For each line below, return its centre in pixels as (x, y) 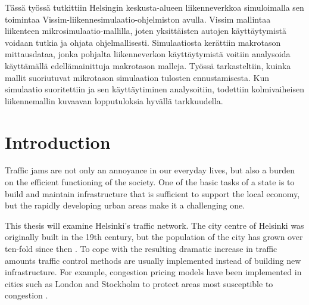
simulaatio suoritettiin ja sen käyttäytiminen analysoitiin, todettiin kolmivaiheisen (154, 89)
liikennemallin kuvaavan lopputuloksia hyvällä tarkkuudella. (114, 100)
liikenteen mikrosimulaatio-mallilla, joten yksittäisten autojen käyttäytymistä (146, 31)
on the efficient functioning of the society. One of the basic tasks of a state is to (150, 182)
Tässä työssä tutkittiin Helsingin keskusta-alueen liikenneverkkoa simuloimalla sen (154, 7)
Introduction (58, 141)
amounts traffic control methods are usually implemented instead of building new (153, 260)
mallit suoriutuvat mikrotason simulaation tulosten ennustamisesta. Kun (137, 77)
